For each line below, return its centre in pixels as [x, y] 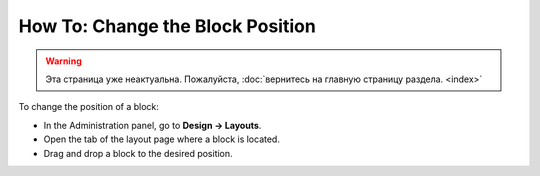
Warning [63, 61]
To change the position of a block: [89, 107]
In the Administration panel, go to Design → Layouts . [152, 125]
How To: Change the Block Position [167, 26]
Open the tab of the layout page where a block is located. [161, 139]
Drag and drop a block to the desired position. [138, 153]
